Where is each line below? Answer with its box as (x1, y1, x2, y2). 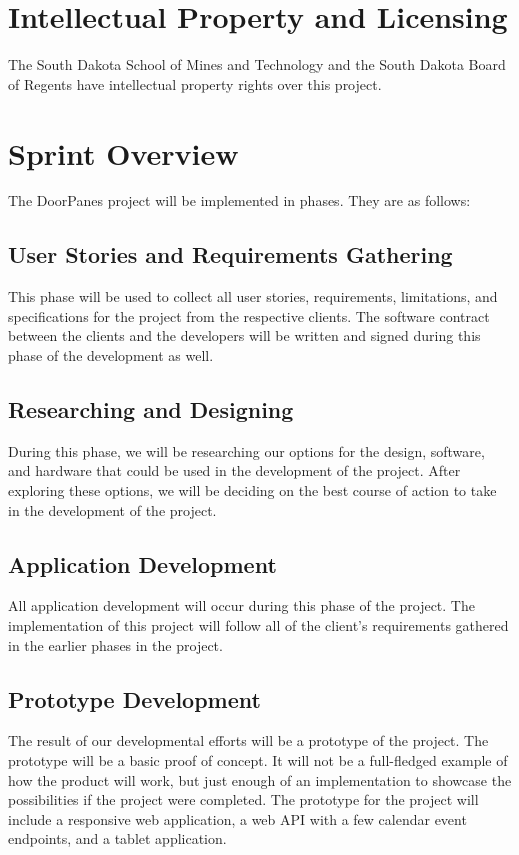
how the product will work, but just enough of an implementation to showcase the (8, 769, 512, 790)
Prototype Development (8, 683, 261, 714)
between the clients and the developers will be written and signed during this (8, 325, 481, 346)
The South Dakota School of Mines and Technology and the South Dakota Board (8, 54, 506, 75)
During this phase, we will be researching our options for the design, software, (8, 440, 485, 461)
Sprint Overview (8, 132, 239, 173)
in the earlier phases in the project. (8, 634, 223, 655)
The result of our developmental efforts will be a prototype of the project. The (8, 730, 489, 751)
